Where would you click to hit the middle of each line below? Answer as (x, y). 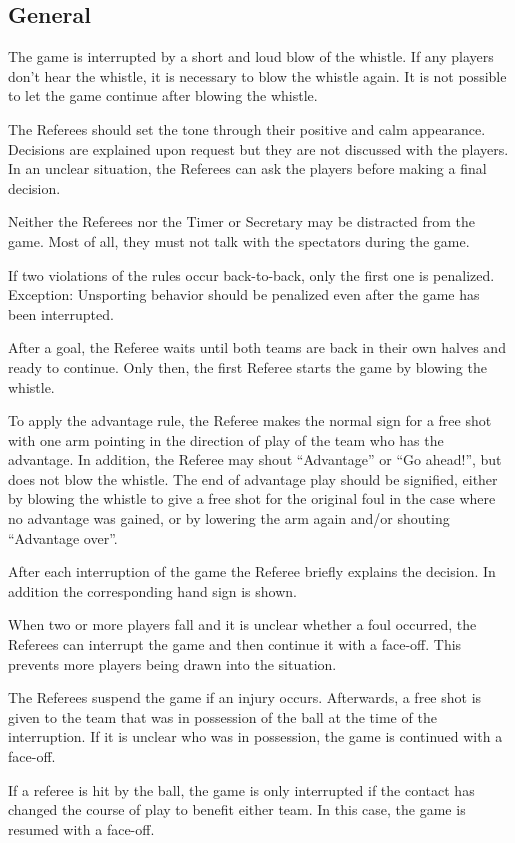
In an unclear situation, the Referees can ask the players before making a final (247, 168)
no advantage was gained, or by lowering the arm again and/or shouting (229, 518)
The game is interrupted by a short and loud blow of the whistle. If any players (251, 56)
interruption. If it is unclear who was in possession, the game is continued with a (255, 736)
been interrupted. (61, 313)
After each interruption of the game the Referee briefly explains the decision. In (252, 571)
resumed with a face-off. (81, 828)
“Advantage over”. (63, 537)
